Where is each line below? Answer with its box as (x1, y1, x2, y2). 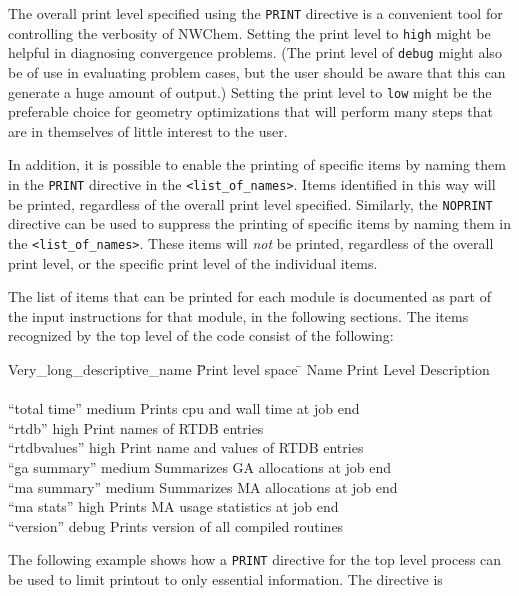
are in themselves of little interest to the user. (8, 120, 288, 141)
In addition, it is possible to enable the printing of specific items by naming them (8, 154, 506, 175)
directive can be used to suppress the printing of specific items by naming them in (8, 213, 512, 234)
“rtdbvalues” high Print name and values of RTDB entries (8, 437, 364, 458)
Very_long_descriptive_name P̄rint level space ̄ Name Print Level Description (8, 358, 490, 379)
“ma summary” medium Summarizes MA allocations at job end (8, 476, 398, 497)
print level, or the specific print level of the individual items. (8, 252, 378, 273)
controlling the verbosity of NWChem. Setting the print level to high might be (8, 22, 491, 43)
